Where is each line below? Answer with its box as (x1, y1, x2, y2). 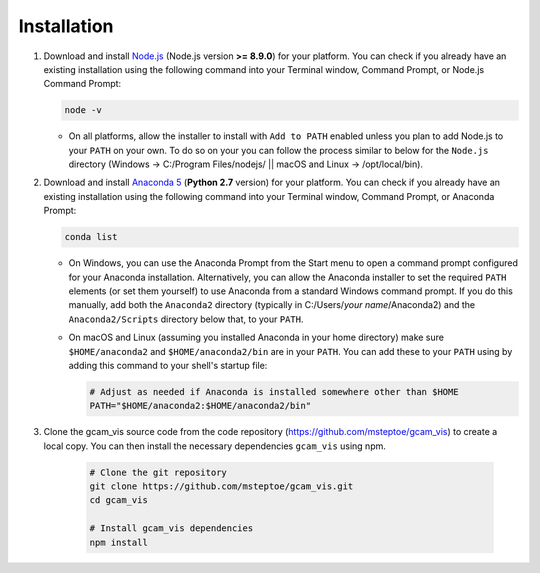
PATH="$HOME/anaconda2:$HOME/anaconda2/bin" (89, 400, 312, 412)
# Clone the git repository (89, 466, 227, 478)
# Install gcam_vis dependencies (89, 523, 254, 534)
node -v (64, 105, 102, 116)
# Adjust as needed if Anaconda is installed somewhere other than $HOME (89, 386, 459, 397)
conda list (64, 231, 118, 243)
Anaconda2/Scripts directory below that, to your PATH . (68, 313, 304, 325)
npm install (89, 536, 149, 548)
